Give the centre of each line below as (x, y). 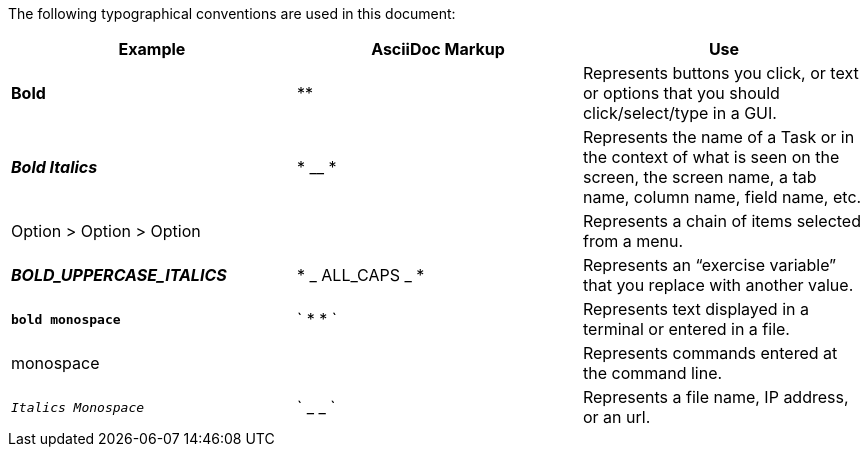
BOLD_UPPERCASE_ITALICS (119, 275)
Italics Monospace (78, 407)
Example (152, 49)
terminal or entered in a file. (686, 329)
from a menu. (633, 241)
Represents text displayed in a (695, 309)
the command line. (652, 373)
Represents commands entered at (710, 353)
